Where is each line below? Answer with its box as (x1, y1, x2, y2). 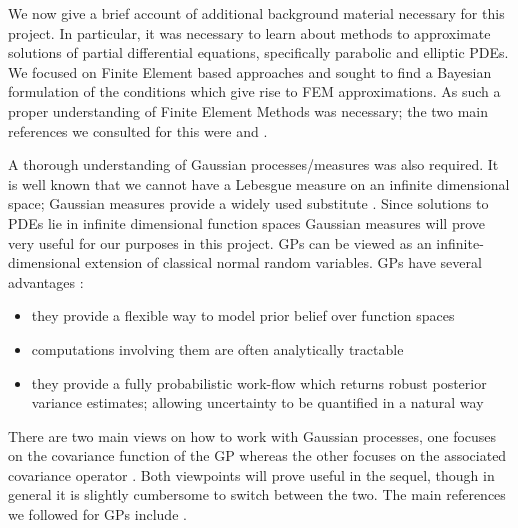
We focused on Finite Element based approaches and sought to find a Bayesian (8, 61, 492, 82)
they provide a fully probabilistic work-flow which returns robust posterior (31, 372, 487, 393)
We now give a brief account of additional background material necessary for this (8, 3, 505, 23)
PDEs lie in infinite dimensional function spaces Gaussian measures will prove (8, 212, 485, 233)
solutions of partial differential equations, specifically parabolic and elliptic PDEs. (8, 42, 509, 63)
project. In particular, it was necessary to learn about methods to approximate (8, 22, 491, 43)
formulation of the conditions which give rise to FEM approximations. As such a (8, 81, 501, 102)
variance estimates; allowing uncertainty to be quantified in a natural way (31, 392, 484, 413)
